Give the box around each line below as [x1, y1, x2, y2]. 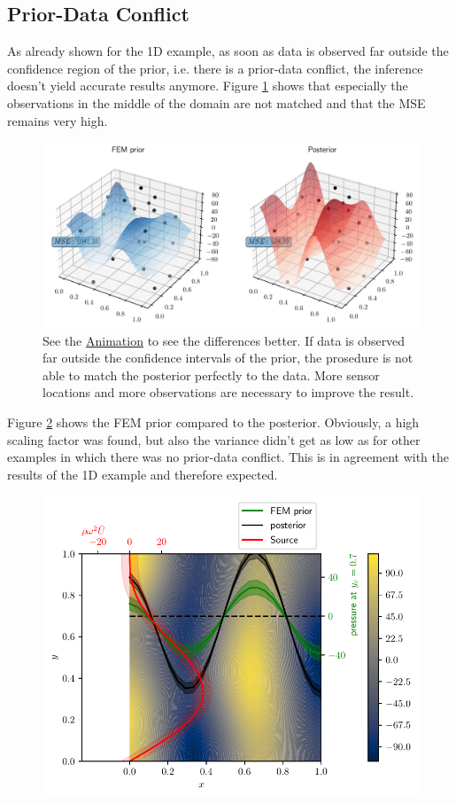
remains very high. [7, 111, 108, 129]
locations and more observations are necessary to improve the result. [43, 383, 414, 402]
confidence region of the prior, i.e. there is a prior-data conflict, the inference [7, 59, 423, 77]
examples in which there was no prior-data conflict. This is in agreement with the [7, 448, 449, 466]
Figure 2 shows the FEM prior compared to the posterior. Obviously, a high [7, 413, 420, 432]
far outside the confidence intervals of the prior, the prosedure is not [43, 348, 413, 367]
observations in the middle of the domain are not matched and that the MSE [7, 93, 426, 112]
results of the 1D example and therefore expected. [7, 464, 278, 483]
